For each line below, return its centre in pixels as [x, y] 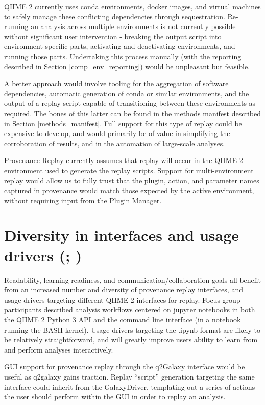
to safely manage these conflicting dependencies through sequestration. [115, 16]
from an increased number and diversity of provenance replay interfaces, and [124, 290]
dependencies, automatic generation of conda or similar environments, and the [127, 93]
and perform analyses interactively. [59, 349]
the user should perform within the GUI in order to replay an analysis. [115, 397]
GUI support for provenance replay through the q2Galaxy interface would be [125, 367]
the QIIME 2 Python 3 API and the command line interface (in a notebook [123, 319]
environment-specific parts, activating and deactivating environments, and [120, 46]
